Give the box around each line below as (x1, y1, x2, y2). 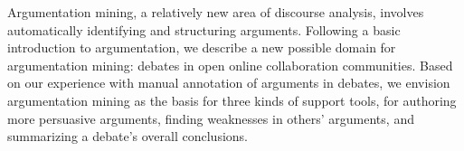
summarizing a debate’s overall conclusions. (7, 127, 248, 146)
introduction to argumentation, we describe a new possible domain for (7, 38, 396, 57)
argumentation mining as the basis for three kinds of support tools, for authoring (7, 90, 457, 109)
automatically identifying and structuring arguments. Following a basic (7, 20, 401, 39)
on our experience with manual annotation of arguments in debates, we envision (7, 73, 450, 92)
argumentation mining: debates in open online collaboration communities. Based (7, 55, 453, 74)
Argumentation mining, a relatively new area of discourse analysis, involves (7, 3, 424, 21)
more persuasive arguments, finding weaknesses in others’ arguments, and (7, 109, 414, 127)
